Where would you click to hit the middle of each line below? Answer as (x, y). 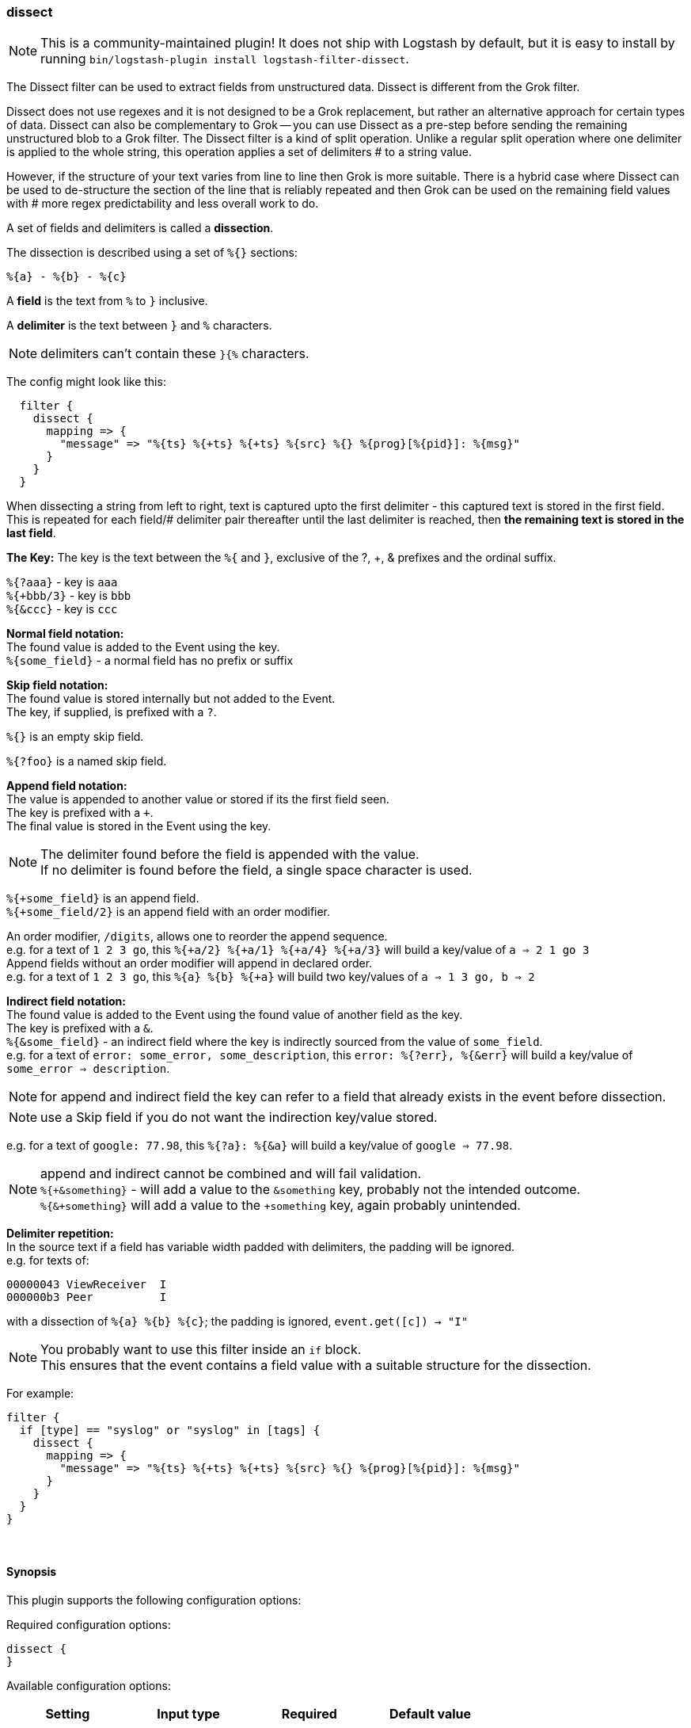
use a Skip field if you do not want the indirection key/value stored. (239, 1118)
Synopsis (32, 1571)
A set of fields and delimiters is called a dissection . (140, 228)
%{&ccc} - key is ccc (62, 609)
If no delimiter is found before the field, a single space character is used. (256, 870)
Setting (68, 1713)
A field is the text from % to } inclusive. (107, 301)
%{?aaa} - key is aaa (62, 582)
